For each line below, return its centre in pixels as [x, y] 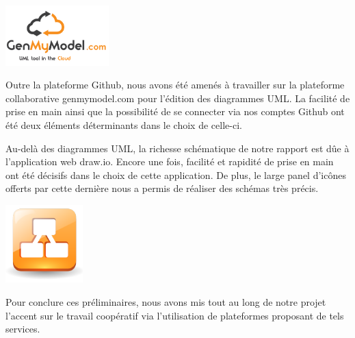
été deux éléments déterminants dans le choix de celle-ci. [124, 125]
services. [23, 329]
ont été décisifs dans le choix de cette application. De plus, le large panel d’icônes [176, 174]
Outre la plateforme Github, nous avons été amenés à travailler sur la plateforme [175, 85]
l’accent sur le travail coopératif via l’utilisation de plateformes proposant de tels [175, 315]
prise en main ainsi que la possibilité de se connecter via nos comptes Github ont [175, 111]
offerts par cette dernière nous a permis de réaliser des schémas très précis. [162, 188]
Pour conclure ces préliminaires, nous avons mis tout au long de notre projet [166, 301]
